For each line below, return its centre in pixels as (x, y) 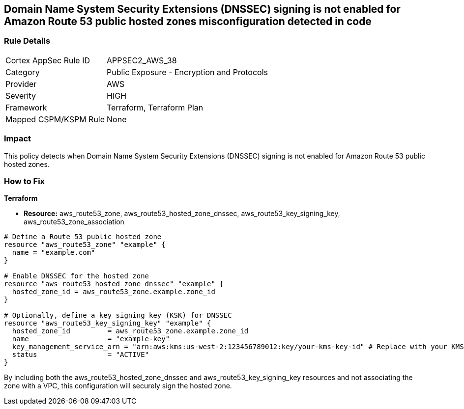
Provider (21, 84)
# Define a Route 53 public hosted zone (83, 237)
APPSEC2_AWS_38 (142, 60)
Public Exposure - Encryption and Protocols (187, 72)
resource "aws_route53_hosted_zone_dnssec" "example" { (114, 284)
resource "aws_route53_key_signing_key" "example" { (108, 323)
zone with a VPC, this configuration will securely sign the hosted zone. (118, 386)
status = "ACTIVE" (81, 355)
